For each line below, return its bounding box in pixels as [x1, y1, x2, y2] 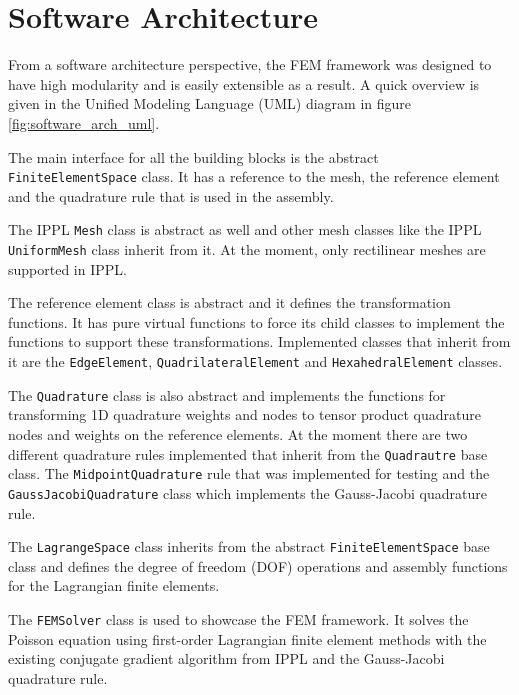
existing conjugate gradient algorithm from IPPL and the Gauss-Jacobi [8, 648, 445, 669]
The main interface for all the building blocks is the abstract [8, 146, 379, 167]
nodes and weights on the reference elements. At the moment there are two [8, 423, 468, 444]
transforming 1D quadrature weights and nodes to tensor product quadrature [8, 404, 481, 425]
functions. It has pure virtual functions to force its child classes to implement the [8, 311, 505, 332]
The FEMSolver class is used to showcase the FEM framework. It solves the [8, 608, 469, 629]
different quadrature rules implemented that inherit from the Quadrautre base [8, 443, 488, 464]
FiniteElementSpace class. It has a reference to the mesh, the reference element [8, 166, 500, 187]
